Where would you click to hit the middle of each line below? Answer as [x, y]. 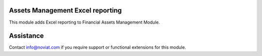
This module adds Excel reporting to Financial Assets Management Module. [84, 22]
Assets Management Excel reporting [65, 10]
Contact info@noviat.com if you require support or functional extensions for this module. [98, 47]
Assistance [26, 36]
